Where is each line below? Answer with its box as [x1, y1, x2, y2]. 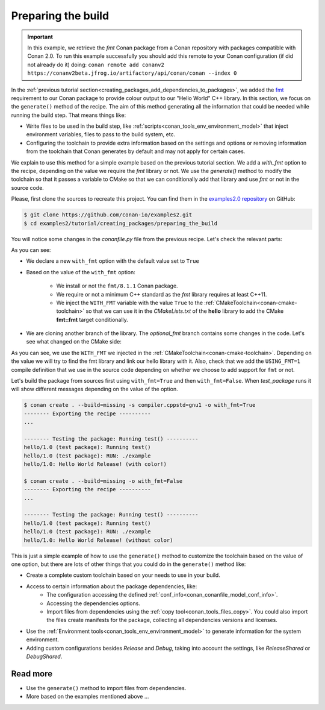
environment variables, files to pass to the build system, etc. [26, 131, 176, 138]
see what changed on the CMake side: [26, 338, 122, 345]
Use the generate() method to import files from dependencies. [26, 684, 187, 691]
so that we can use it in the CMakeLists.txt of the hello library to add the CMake [85, 307, 284, 315]
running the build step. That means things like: [11, 112, 126, 119]
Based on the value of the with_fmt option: [26, 268, 135, 275]
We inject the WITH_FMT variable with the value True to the [56, 299, 203, 306]
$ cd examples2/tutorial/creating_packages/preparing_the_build [23, 220, 218, 227]
